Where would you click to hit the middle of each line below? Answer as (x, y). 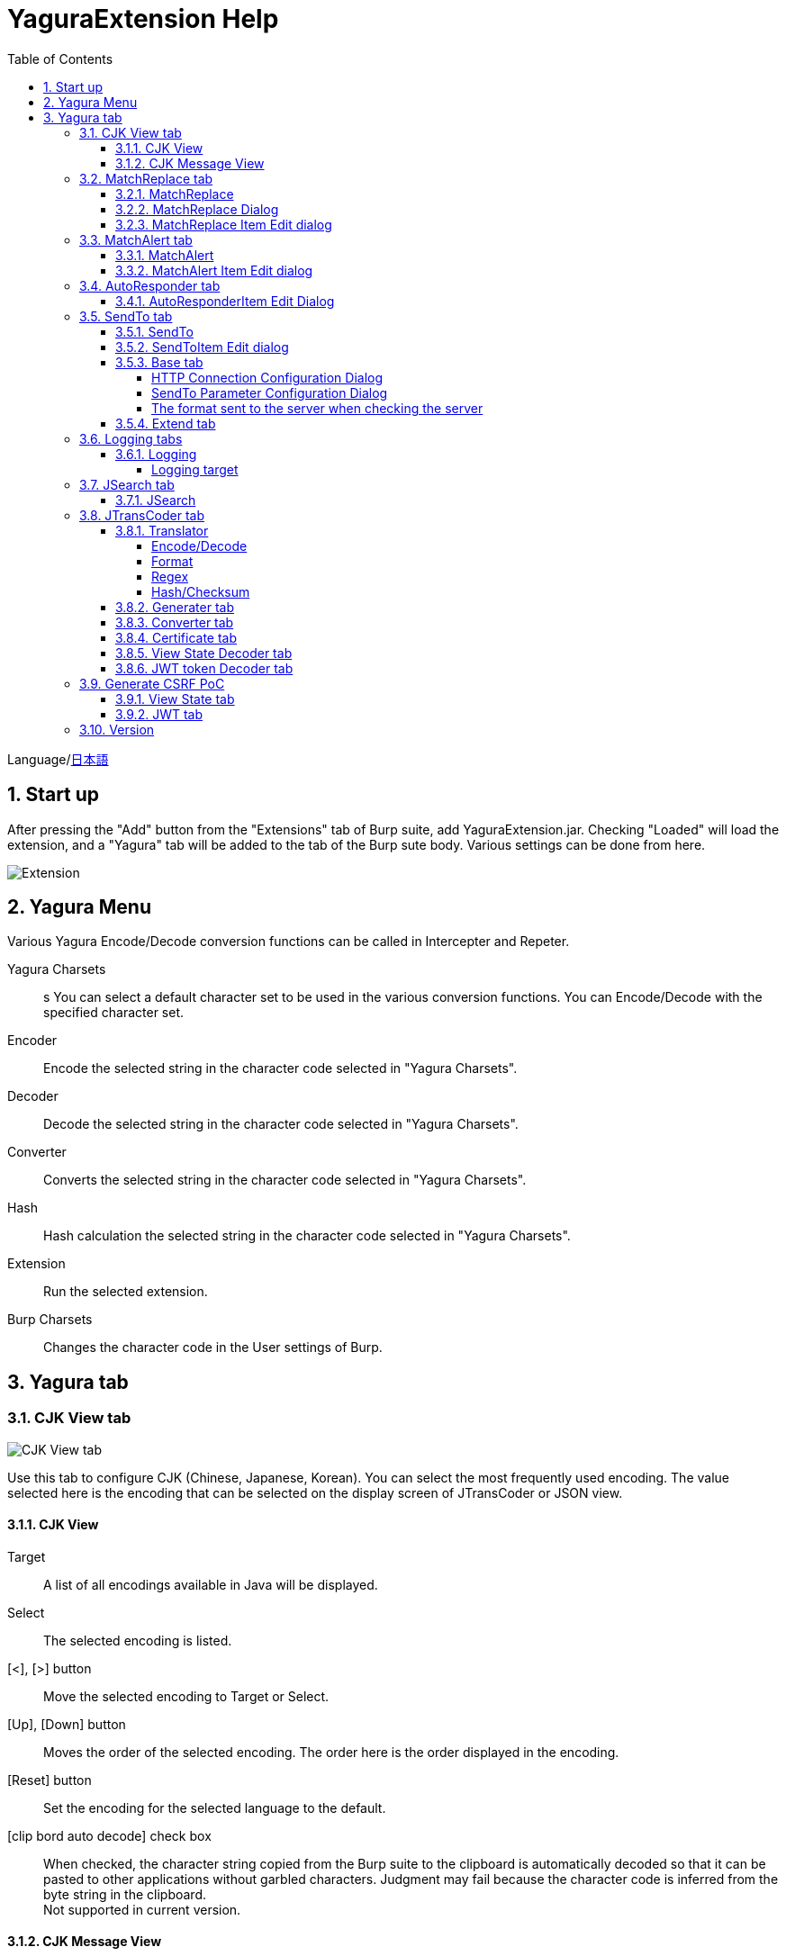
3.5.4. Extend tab (166, 423)
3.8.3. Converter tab (175, 622)
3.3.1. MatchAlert (165, 255)
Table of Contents (60, 59)
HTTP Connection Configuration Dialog (267, 377)
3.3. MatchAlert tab (136, 239)
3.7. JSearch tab (127, 484)
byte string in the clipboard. (125, 1894)
